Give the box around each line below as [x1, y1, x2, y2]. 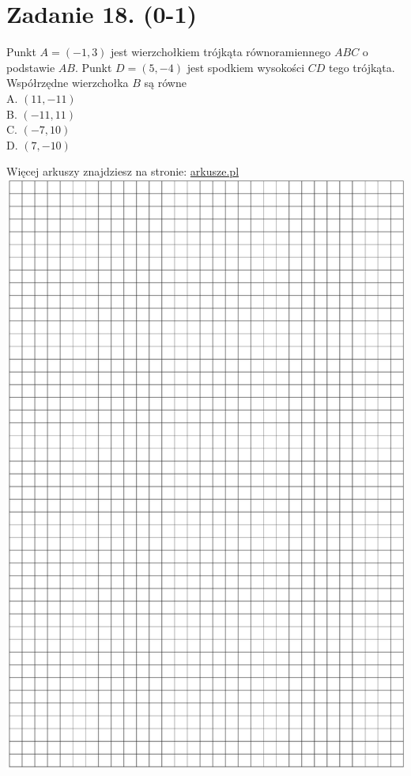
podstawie [6, 59, 55, 75]
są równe [144, 74, 187, 91]
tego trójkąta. [329, 59, 395, 75]
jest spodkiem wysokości [187, 59, 305, 75]
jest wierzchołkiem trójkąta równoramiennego [111, 44, 331, 60]
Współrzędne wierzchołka [6, 74, 129, 91]
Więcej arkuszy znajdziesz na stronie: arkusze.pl [6, 163, 239, 180]
